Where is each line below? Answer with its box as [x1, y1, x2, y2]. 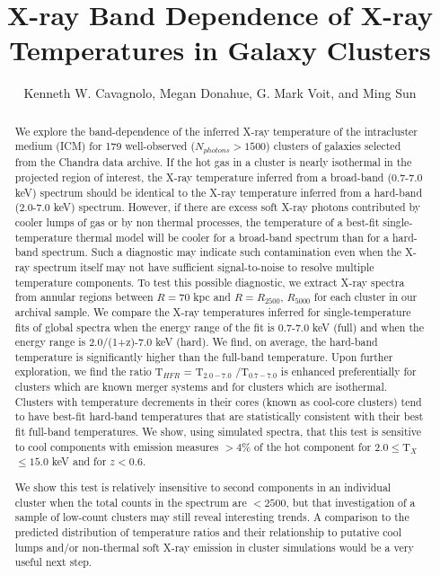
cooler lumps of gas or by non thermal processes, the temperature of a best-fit [14, 214, 380, 229]
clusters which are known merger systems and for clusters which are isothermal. [14, 379, 388, 394]
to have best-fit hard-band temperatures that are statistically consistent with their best [14, 409, 424, 424]
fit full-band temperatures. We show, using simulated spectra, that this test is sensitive [14, 424, 422, 439]
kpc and [193, 289, 231, 305]
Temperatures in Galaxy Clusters [9, 31, 431, 68]
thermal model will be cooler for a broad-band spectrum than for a [75, 229, 389, 244]
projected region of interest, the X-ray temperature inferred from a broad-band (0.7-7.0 [14, 169, 423, 184]
